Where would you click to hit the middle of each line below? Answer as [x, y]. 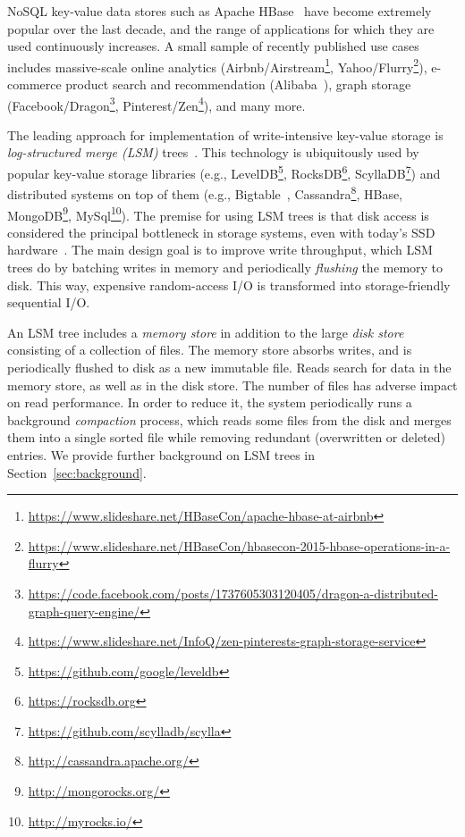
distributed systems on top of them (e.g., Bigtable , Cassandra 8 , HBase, [205, 193]
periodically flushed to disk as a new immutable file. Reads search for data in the [229, 367]
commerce [34, 84]
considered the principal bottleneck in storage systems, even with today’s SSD [221, 232]
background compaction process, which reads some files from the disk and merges [229, 419]
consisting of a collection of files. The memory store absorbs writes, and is [210, 350]
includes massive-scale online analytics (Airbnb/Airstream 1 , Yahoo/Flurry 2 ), [217, 65]
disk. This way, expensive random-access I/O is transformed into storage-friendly [229, 285]
